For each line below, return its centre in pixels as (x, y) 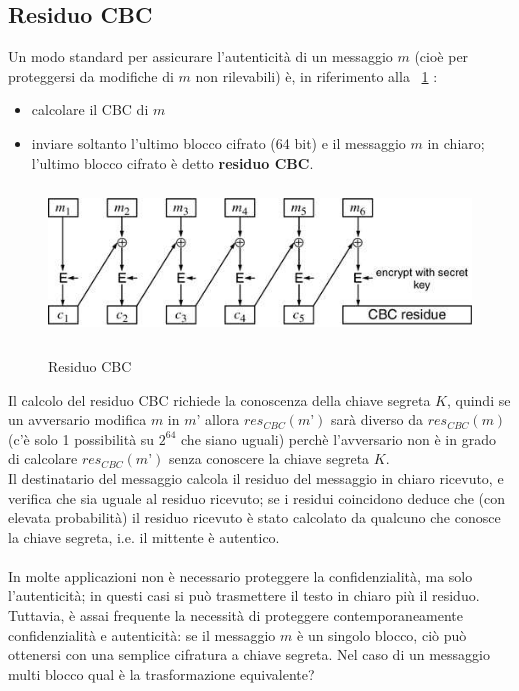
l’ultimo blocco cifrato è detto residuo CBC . (172, 162)
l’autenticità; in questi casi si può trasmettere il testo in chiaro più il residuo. (244, 595)
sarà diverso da (377, 419)
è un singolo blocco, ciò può (382, 634)
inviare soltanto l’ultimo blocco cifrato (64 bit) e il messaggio (218, 142)
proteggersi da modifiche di (91, 75)
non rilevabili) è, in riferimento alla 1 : (316, 75)
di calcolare (43, 458)
